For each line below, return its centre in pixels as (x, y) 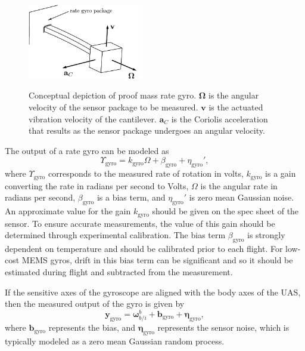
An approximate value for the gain (68, 211)
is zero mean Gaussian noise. (242, 197)
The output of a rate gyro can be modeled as (87, 150)
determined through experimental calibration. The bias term (115, 235)
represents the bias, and (92, 327)
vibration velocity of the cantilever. (93, 118)
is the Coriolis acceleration (220, 118)
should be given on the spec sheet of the (225, 211)
